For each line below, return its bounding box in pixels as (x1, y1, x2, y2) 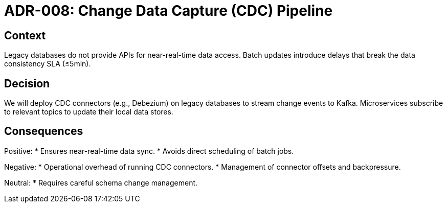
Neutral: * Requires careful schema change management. (4, 178, 198, 187)
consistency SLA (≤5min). (4, 59, 91, 68)
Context (4, 29, 46, 42)
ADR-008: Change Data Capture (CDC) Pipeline (4, 2, 333, 19)
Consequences (4, 125, 83, 138)
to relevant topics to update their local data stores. (4, 107, 173, 117)
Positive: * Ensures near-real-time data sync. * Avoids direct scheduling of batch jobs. (4, 146, 294, 155)
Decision (4, 77, 50, 90)
